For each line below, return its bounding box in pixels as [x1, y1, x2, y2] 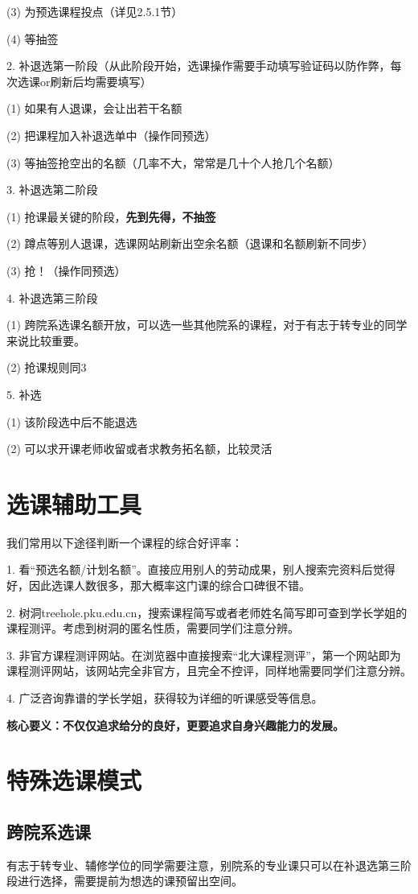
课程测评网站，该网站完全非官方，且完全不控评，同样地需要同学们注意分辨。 [6, 662, 412, 679]
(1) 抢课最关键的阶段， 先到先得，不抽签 [6, 208, 216, 225]
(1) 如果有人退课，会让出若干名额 [6, 100, 182, 117]
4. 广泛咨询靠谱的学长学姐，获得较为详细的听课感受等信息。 [6, 689, 323, 706]
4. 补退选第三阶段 [6, 289, 98, 306]
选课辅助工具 [6, 487, 142, 520]
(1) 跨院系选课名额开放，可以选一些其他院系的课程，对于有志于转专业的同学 [6, 316, 408, 333]
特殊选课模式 [6, 764, 142, 797]
